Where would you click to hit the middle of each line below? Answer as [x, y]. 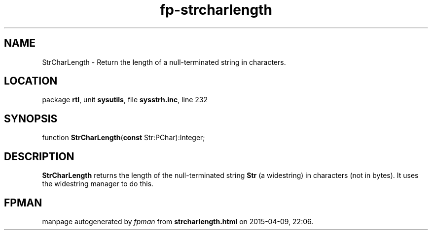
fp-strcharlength [216, 10]
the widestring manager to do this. [98, 184]
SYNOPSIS [31, 118]
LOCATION [31, 81]
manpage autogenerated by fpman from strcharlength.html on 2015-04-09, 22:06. [178, 221]
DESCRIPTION [39, 156]
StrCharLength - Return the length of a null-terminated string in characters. [164, 62]
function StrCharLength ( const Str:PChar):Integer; [124, 138]
